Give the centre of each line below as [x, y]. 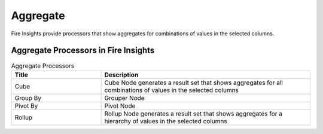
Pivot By [26, 106]
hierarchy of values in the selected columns [166, 121]
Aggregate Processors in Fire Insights [83, 51]
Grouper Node [124, 98]
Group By [28, 98]
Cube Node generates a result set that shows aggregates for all [194, 83]
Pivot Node [120, 106]
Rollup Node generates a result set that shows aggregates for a [194, 114]
